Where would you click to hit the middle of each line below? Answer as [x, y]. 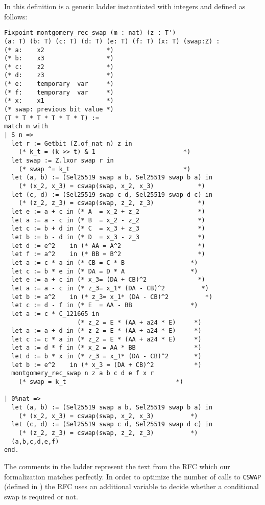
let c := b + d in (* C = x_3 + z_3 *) [108, 229]
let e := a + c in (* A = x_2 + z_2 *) [108, 211]
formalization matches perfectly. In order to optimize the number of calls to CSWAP [133, 476]
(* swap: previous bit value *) [59, 110]
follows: [16, 16]
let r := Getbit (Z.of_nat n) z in [72, 143]
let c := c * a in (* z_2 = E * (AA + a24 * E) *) [106, 339]
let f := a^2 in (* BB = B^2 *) [108, 254]
